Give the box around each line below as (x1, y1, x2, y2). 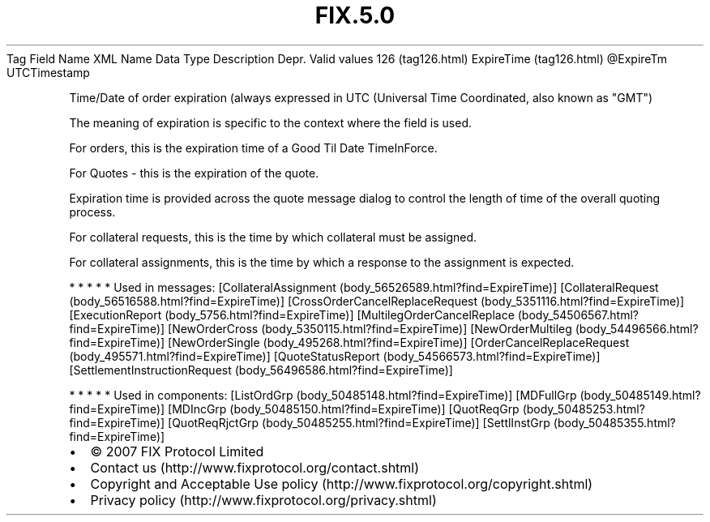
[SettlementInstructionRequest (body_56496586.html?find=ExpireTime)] (69, 362, 453, 377)
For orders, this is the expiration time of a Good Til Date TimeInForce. (69, 140, 438, 155)
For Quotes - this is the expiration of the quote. (69, 165, 319, 180)
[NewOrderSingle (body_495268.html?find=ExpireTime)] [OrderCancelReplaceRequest (168, 335, 630, 349)
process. (69, 204, 116, 219)
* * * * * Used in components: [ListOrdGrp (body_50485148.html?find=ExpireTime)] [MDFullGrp (69, 387, 577, 402)
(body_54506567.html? (517, 307, 639, 322)
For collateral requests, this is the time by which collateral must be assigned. (69, 229, 477, 244)
